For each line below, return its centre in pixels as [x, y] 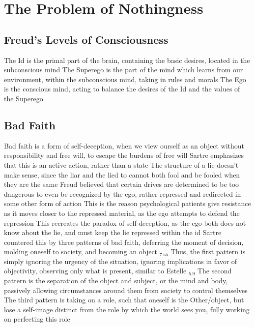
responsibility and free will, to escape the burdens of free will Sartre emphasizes [124, 155]
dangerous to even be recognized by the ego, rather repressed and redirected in [123, 193]
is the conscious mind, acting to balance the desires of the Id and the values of [122, 89]
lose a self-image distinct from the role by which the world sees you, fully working [127, 309]
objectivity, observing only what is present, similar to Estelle [95, 271]
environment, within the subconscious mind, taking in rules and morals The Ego [125, 79]
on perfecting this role [37, 319]
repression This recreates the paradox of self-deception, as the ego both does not [125, 223]
